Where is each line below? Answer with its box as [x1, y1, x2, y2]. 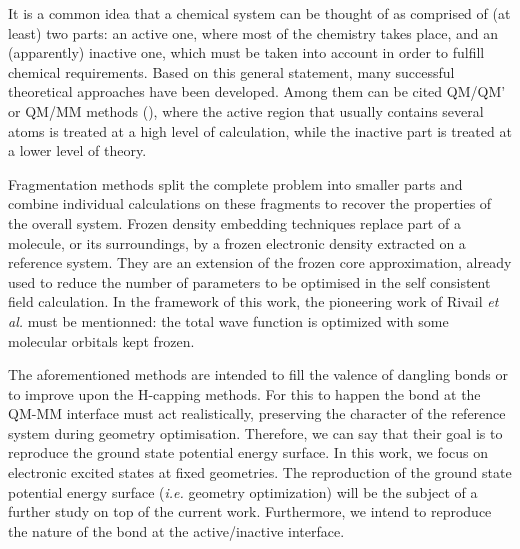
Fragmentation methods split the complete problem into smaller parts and [8, 173, 463, 194]
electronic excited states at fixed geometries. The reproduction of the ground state [8, 462, 512, 483]
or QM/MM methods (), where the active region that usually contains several [8, 100, 484, 121]
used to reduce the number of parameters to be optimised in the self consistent [8, 271, 491, 292]
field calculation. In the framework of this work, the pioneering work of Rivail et [8, 291, 499, 312]
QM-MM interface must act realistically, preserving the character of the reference [8, 403, 506, 424]
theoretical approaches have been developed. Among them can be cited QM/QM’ [8, 81, 506, 102]
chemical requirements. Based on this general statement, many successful [8, 61, 455, 82]
